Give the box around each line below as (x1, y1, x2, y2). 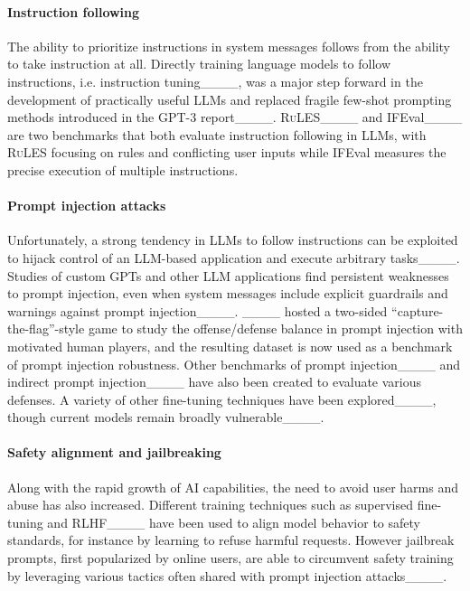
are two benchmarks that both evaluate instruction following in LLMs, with (7, 125, 427, 144)
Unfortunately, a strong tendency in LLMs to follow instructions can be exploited (7, 230, 458, 249)
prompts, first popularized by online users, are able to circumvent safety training (7, 549, 454, 568)
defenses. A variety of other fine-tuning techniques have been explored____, (7, 389, 437, 408)
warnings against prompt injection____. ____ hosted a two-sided (7, 301, 388, 320)
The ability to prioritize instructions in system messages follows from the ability (7, 36, 450, 55)
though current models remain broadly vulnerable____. (7, 408, 324, 427)
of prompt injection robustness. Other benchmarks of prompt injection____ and (7, 354, 461, 373)
